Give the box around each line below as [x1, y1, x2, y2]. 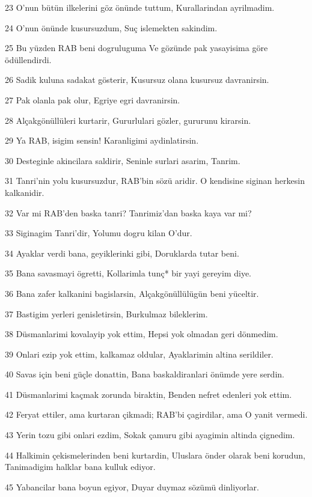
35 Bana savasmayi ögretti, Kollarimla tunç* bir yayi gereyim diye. [5, 267, 251, 279]
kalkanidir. [5, 186, 44, 198]
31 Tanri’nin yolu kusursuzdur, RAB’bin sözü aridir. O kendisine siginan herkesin [5, 174, 305, 187]
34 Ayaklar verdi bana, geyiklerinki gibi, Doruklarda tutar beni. [5, 246, 239, 259]
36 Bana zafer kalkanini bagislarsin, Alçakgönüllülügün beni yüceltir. [5, 287, 259, 299]
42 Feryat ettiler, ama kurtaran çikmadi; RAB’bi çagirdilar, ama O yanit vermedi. [5, 408, 308, 421]
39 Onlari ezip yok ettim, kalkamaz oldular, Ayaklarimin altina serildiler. [5, 347, 274, 360]
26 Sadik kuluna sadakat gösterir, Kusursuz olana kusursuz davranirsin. [5, 73, 269, 86]
